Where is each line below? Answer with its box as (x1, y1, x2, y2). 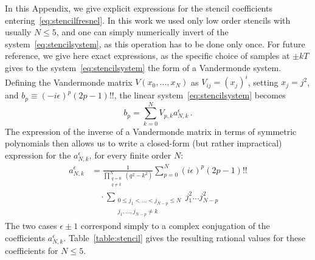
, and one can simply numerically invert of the (56, 26, 229, 38)
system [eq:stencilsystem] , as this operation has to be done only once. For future (5, 37, 305, 50)
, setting (247, 75, 279, 88)
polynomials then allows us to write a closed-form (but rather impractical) (5, 137, 282, 149)
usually (5, 26, 32, 38)
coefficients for (5, 244, 58, 256)
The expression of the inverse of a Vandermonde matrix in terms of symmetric (5, 125, 297, 137)
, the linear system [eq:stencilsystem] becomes (114, 89, 286, 101)
